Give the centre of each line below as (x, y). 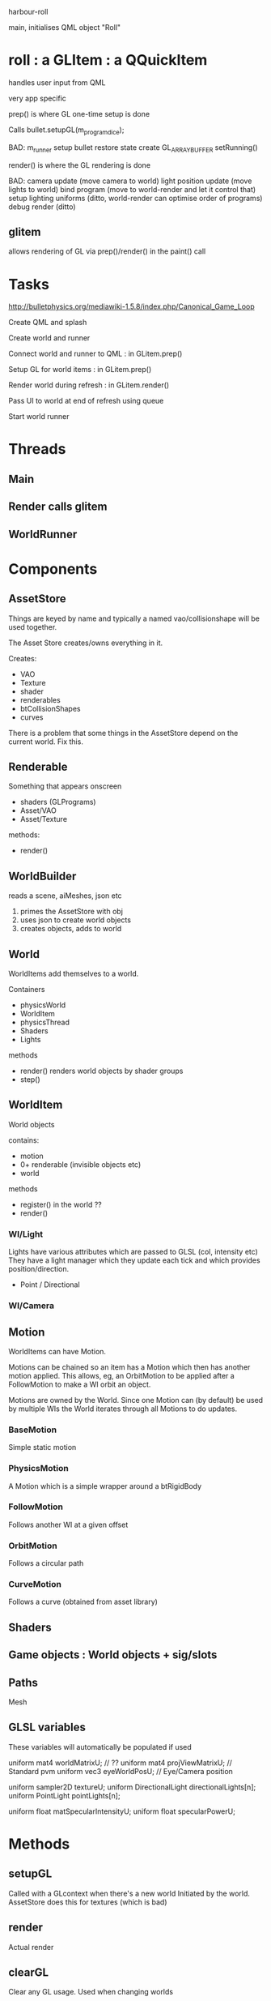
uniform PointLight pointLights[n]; (64, 1795)
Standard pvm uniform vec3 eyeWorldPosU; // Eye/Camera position (121, 1771)
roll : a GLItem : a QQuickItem (108, 60)
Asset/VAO (38, 810)
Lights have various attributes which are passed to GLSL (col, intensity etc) (133, 1252)
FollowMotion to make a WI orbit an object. (80, 1384)
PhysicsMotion (38, 1469)
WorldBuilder (42, 876)
